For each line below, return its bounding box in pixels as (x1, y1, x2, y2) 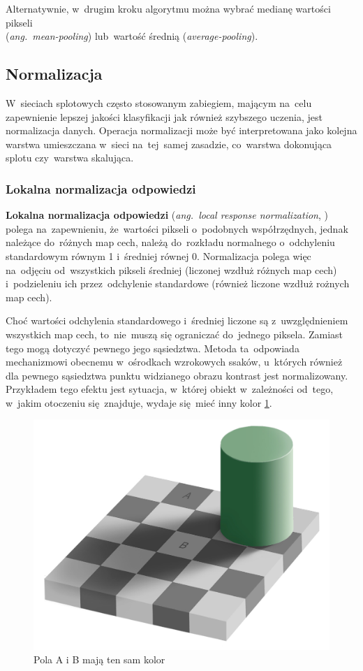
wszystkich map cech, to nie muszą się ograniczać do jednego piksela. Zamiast (6, 326, 343, 341)
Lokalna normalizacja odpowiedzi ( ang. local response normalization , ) (6, 208, 328, 222)
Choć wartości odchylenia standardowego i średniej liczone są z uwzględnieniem (6, 313, 348, 328)
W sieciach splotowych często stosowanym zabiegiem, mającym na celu (6, 95, 312, 110)
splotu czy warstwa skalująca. (6, 150, 134, 165)
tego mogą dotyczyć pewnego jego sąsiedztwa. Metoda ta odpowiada (6, 340, 299, 355)
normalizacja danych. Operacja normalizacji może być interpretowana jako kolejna (6, 123, 357, 138)
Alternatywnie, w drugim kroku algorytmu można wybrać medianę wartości (6, 1, 331, 15)
